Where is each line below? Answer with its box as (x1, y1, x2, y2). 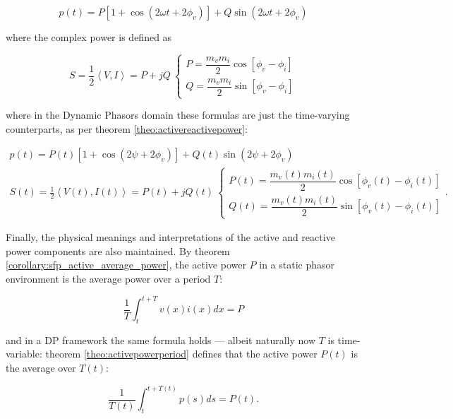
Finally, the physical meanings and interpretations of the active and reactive (6, 230, 335, 244)
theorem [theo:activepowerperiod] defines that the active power (45, 346, 318, 361)
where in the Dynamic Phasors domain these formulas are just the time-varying (6, 107, 350, 122)
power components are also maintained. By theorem (6, 243, 230, 258)
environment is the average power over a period (6, 271, 211, 285)
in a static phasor (259, 257, 335, 272)
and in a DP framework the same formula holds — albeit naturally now (6, 332, 315, 347)
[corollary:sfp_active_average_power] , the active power (6, 257, 246, 272)
